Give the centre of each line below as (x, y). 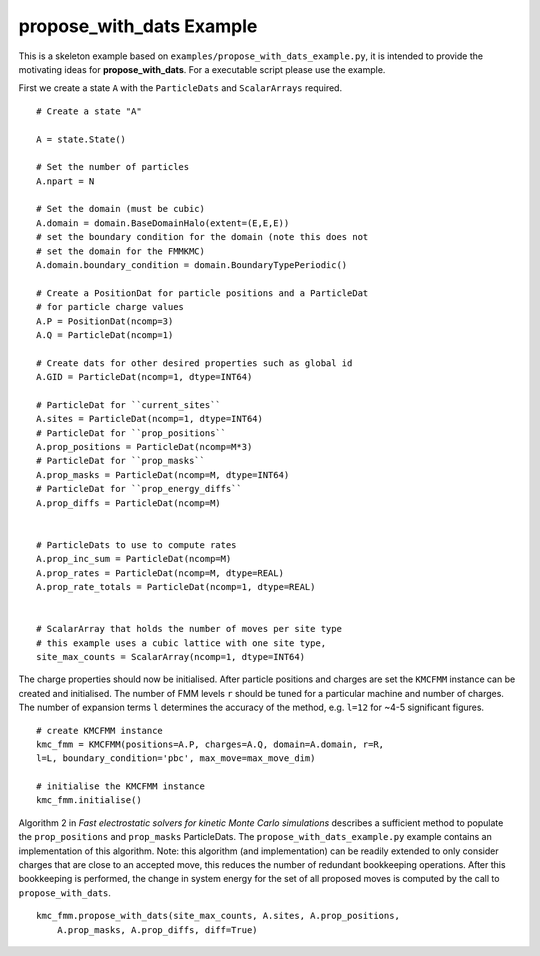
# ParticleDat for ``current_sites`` (129, 404)
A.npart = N (65, 181)
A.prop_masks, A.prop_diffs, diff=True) (157, 929)
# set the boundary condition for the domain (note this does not (202, 237)
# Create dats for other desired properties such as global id (194, 363)
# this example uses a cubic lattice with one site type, (181, 643)
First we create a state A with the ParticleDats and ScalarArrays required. (180, 88)
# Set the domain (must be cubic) (120, 209)
